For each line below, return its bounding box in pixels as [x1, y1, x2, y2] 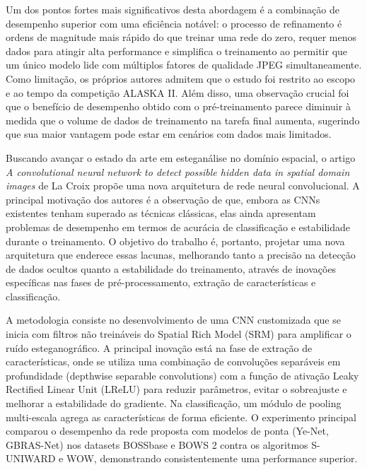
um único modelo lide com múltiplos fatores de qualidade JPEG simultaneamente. [6, 57, 362, 72]
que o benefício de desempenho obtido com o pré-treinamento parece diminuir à [6, 99, 351, 114]
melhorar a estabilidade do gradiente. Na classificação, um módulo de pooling [6, 396, 342, 411]
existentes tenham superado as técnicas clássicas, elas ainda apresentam [6, 206, 316, 221]
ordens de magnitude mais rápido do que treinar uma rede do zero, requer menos [6, 30, 356, 45]
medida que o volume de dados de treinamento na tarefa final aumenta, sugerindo [6, 112, 360, 127]
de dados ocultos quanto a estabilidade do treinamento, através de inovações [6, 261, 337, 276]
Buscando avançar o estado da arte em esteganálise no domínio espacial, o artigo [6, 150, 356, 165]
